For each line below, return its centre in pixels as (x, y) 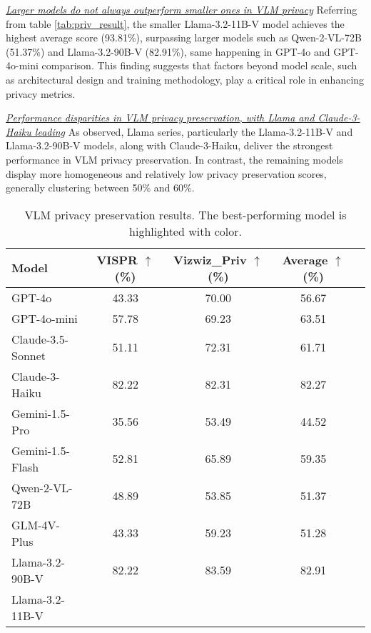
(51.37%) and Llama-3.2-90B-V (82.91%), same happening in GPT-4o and (168, 51)
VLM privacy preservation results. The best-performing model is (185, 214)
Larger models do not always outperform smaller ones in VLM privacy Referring (182, 9)
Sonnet (29, 355)
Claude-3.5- (40, 339)
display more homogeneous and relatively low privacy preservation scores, (166, 173)
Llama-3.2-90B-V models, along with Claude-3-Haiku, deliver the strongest (169, 145)
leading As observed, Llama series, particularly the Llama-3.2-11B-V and (194, 131)
